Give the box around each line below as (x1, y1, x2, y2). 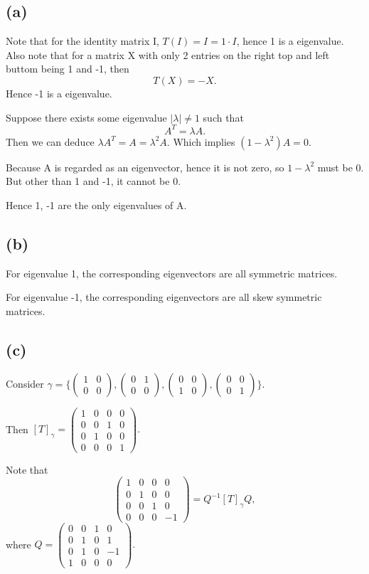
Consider (6, 376, 44, 390)
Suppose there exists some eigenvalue (6, 110, 167, 124)
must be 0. (317, 159, 364, 174)
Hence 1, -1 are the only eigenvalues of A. (6, 197, 187, 212)
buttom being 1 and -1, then (6, 61, 129, 76)
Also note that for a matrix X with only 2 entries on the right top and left (6, 47, 330, 62)
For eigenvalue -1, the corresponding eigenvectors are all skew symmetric (6, 289, 322, 304)
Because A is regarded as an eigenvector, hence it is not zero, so (6, 159, 284, 174)
